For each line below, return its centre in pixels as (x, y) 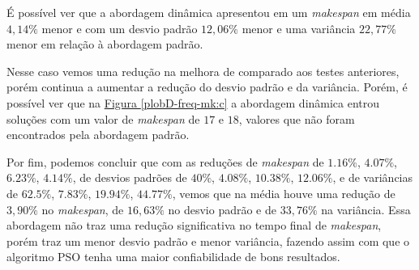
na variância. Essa (366, 209)
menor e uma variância (299, 28)
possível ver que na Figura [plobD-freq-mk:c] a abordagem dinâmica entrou (193, 102)
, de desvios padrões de (130, 177)
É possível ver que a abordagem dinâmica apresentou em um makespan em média (209, 12)
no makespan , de (83, 209)
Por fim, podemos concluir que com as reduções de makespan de (165, 161)
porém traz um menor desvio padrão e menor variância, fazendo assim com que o (208, 240)
